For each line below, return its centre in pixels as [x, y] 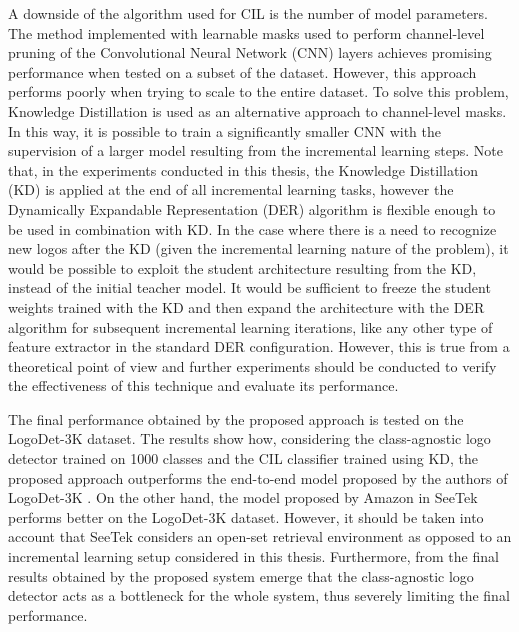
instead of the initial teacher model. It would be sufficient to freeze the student [249, 287]
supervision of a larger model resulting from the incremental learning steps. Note [255, 150]
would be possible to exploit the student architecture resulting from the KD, [242, 267]
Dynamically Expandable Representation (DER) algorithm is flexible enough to [252, 208]
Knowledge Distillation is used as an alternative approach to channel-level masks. [257, 110]
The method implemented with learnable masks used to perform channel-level [246, 32]
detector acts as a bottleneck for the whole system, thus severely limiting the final [259, 595]
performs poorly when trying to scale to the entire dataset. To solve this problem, [258, 91]
